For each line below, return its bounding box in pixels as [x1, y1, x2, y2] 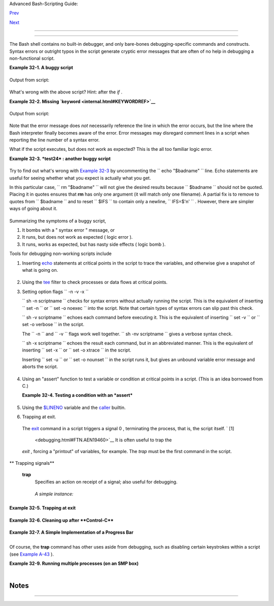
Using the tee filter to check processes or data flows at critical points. [22, 279, 167, 285]
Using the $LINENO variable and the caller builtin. [22, 404, 126, 410]
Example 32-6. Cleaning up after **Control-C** [9, 517, 114, 523]
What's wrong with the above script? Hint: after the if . [9, 89, 123, 95]
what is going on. [22, 267, 58, 273]
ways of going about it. [9, 206, 58, 212]
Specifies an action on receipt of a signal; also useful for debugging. [35, 479, 178, 485]
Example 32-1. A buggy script [9, 65, 74, 71]
